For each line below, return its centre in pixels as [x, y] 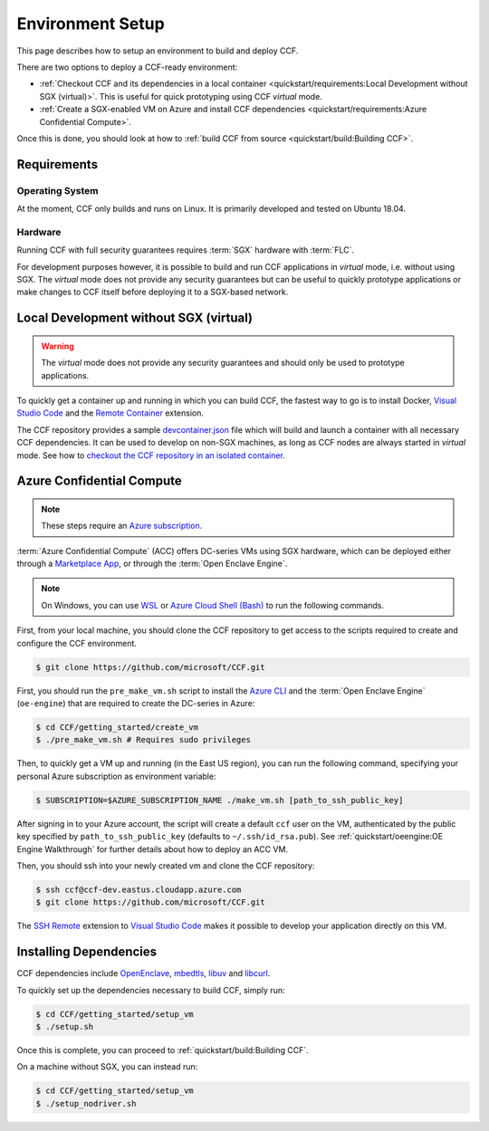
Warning [58, 346]
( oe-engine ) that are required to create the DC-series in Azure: [136, 703]
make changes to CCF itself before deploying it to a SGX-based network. [153, 292]
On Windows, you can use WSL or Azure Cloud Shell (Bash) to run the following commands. [213, 605]
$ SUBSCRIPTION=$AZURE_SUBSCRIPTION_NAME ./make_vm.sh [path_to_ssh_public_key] [220, 800]
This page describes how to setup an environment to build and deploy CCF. [158, 51]
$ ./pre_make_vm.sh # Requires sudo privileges [143, 740]
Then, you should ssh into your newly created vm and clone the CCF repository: [166, 866]
